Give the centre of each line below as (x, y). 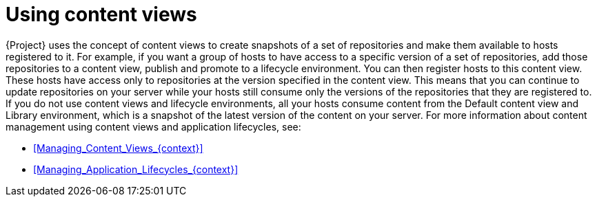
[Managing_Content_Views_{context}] (118, 148)
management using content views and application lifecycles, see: (153, 126)
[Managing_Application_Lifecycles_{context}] (136, 169)
